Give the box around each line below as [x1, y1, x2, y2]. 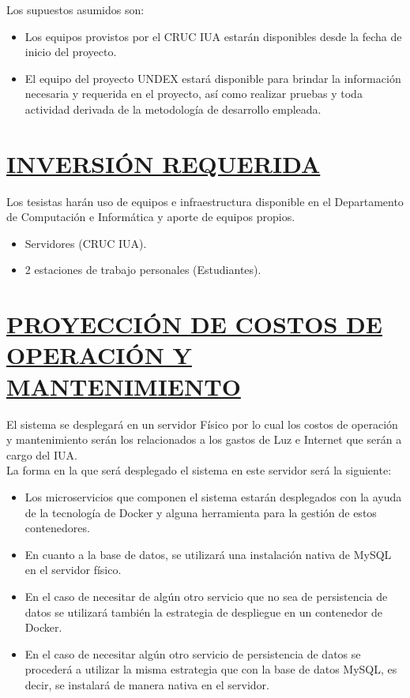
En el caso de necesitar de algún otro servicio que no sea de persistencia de [24, 587, 388, 604]
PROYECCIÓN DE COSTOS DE [6, 308, 382, 340]
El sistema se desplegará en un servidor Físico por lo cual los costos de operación [6, 415, 398, 432]
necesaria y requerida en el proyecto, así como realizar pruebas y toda [24, 85, 363, 102]
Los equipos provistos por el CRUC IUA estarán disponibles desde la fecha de [24, 28, 402, 44]
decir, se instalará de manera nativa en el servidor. [24, 676, 269, 692]
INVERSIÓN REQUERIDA [6, 147, 321, 179]
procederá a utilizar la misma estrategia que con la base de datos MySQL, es [24, 661, 397, 677]
